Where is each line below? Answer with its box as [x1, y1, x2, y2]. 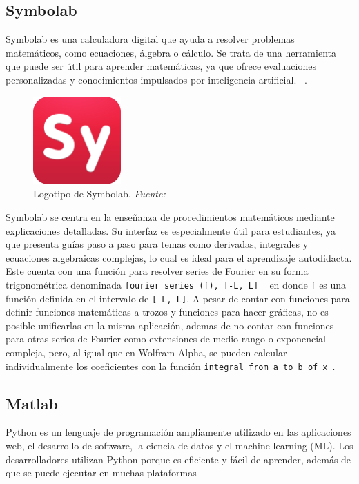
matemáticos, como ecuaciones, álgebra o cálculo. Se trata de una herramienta [6, 45, 336, 59]
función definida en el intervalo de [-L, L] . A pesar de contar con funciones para [6, 291, 350, 305]
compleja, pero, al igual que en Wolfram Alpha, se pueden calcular [6, 345, 287, 360]
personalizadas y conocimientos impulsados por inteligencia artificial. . [6, 72, 307, 86]
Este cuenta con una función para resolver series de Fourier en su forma [6, 264, 309, 278]
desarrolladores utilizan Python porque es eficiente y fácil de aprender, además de [6, 452, 351, 466]
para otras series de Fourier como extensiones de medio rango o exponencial [6, 331, 326, 346]
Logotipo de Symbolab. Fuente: [33, 186, 166, 201]
